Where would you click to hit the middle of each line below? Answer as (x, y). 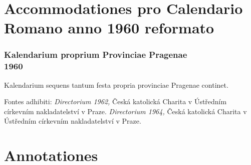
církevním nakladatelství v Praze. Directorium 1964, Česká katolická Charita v (125, 111)
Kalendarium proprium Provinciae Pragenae (96, 55)
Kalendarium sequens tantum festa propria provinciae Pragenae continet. (116, 84)
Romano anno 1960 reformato (109, 28)
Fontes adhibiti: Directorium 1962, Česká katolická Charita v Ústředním (115, 101)
